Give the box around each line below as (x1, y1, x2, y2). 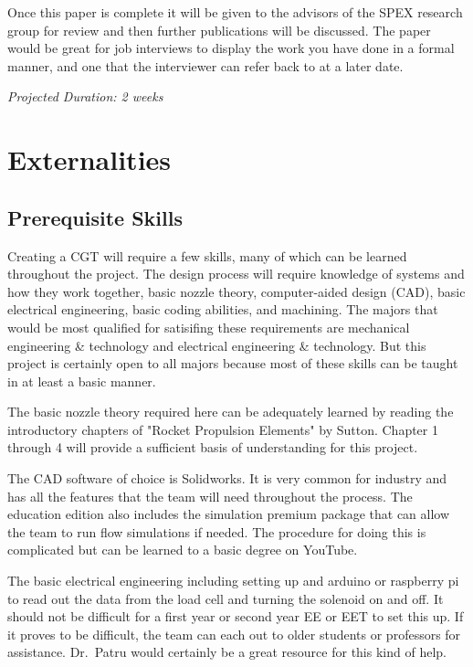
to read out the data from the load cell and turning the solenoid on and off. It (7, 588, 444, 608)
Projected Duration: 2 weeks (7, 87, 163, 106)
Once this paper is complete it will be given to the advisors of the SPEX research (7, 3, 463, 21)
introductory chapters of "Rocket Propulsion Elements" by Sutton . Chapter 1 (7, 419, 438, 439)
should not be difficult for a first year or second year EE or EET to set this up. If (7, 607, 464, 626)
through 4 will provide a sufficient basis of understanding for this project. (7, 438, 418, 457)
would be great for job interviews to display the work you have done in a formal (7, 38, 455, 58)
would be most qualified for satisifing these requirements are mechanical (7, 317, 410, 336)
